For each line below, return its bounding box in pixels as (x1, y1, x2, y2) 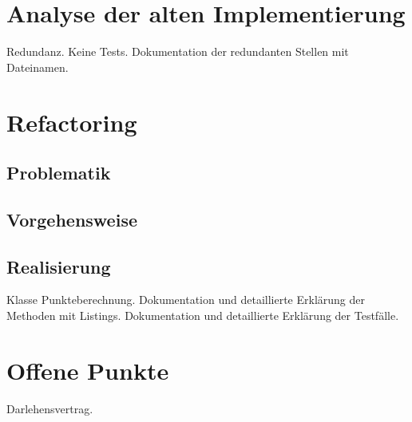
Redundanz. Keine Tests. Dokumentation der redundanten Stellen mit (6, 43, 349, 60)
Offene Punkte (6, 353, 169, 386)
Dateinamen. (6, 58, 69, 75)
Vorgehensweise (6, 207, 137, 231)
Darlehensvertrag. (6, 400, 93, 416)
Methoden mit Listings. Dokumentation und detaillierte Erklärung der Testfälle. (6, 307, 399, 324)
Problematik (6, 160, 111, 185)
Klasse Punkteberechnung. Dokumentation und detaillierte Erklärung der (6, 291, 366, 308)
